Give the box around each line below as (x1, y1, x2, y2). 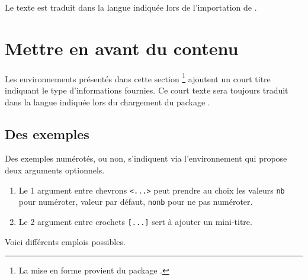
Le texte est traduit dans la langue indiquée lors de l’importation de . (5, 1, 257, 13)
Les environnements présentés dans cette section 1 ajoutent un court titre (5, 70, 271, 85)
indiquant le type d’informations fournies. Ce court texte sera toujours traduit (5, 83, 288, 96)
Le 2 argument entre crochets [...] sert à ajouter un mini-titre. (18, 215, 252, 227)
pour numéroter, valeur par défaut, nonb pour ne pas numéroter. (18, 195, 253, 208)
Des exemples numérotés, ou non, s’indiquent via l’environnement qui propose (5, 152, 287, 165)
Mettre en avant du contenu (5, 36, 239, 60)
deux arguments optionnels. (5, 163, 105, 176)
